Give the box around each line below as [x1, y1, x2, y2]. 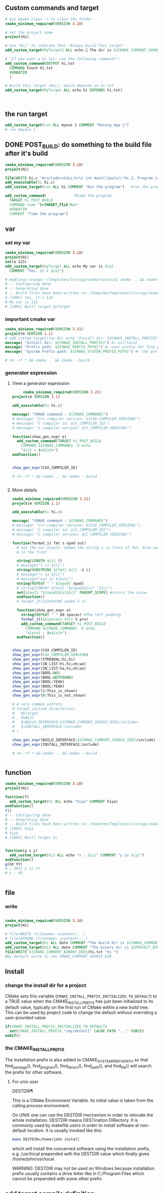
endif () [5, 1033, 21, 1038]
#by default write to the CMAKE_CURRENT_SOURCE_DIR [5, 954, 112, 959]
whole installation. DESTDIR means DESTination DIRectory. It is [12, 1117, 138, 1123]
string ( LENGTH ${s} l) [16, 558, 63, 563]
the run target [5, 110, 48, 118]
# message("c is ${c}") [16, 572, 65, 577]
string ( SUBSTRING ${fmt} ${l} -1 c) [16, 568, 91, 572]
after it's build [5, 149, 49, 158]
